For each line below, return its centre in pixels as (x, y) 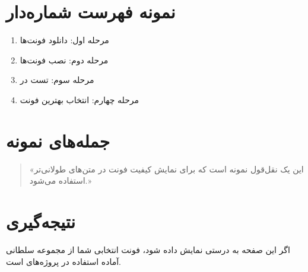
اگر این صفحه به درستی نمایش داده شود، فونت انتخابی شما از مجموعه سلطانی (148, 249)
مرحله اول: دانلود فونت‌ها (64, 40)
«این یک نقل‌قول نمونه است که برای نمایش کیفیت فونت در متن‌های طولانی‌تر (166, 169)
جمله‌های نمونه (58, 140)
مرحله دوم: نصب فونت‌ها (64, 60)
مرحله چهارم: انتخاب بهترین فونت (80, 99)
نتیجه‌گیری (41, 221)
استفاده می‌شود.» (61, 180)
